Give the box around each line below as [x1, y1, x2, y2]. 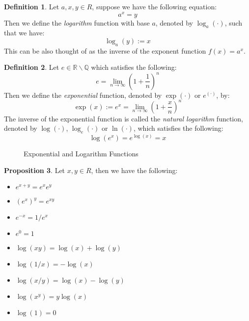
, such [224, 17, 243, 28]
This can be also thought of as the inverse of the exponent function [4, 45, 206, 56]
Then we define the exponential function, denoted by [4, 89, 162, 100]
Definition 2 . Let [4, 62, 59, 72]
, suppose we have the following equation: [92, 1, 217, 11]
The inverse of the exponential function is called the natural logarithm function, [4, 113, 243, 123]
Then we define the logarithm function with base [4, 17, 150, 28]
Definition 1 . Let [4, 1, 59, 11]
